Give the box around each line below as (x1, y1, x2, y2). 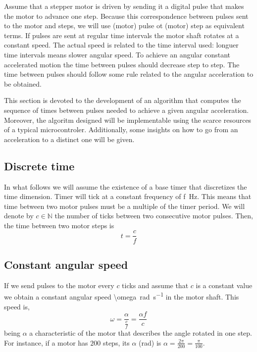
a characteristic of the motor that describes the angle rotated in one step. (29, 328, 253, 338)
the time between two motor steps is (4, 220, 114, 230)
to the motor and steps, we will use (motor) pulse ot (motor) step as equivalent (4, 20, 245, 31)
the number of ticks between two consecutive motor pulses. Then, (54, 210, 253, 221)
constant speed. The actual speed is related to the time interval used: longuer (4, 40, 239, 50)
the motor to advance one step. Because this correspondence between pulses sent (4, 10, 249, 21)
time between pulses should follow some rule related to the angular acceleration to (4, 69, 254, 79)
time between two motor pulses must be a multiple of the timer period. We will (4, 201, 245, 211)
